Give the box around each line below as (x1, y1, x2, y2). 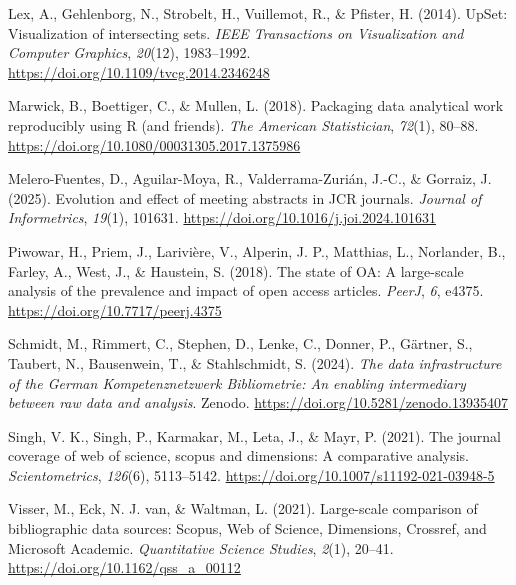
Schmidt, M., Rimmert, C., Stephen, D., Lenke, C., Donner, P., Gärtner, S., (8, 333, 473, 354)
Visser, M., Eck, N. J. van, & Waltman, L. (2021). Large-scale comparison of (8, 498, 478, 519)
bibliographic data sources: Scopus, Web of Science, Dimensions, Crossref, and (8, 518, 487, 539)
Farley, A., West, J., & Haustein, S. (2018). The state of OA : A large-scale (8, 260, 464, 281)
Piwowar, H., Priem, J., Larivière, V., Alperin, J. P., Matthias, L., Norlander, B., (8, 240, 506, 261)
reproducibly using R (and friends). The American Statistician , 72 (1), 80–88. (8, 114, 479, 135)
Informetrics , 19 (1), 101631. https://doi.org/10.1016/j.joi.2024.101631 (8, 207, 436, 228)
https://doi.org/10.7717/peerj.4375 (8, 299, 222, 320)
